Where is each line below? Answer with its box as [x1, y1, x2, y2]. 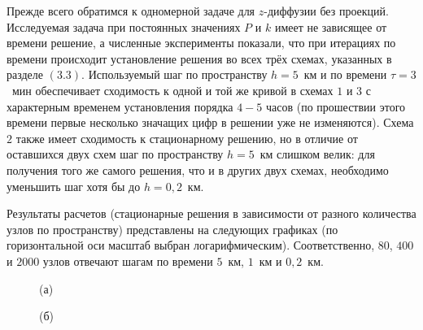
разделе [7, 66, 44, 83]
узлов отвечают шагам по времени [42, 252, 213, 269]
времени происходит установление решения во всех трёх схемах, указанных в [7, 50, 392, 67]
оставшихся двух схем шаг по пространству [7, 145, 224, 163]
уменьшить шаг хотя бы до [7, 177, 141, 194]
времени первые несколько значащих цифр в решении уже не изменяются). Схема [7, 114, 414, 131]
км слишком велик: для [259, 145, 375, 163]
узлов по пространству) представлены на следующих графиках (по [7, 220, 338, 237]
